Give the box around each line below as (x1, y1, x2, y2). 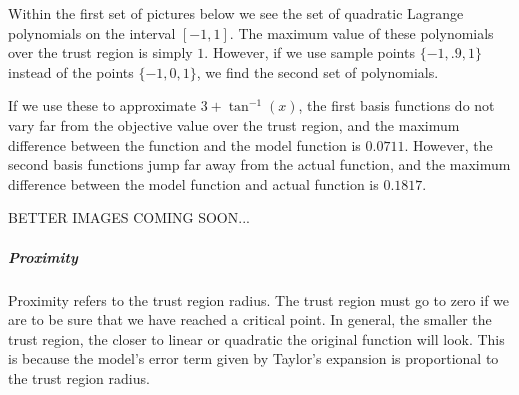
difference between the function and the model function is (8, 134, 361, 155)
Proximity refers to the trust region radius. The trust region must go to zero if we (8, 289, 510, 310)
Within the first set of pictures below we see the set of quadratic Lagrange (8, 3, 464, 23)
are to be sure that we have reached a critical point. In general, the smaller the (8, 309, 492, 330)
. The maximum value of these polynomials (229, 22, 494, 43)
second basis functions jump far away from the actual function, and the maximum (8, 154, 511, 175)
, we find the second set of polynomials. (196, 61, 439, 82)
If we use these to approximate (8, 95, 196, 116)
